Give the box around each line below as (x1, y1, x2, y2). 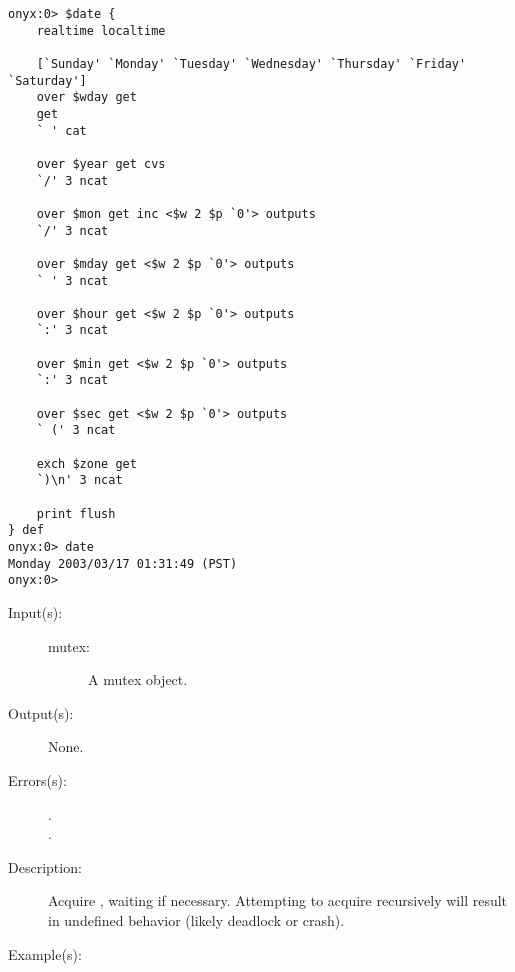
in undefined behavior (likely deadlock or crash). (48, 909, 345, 930)
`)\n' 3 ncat (36, 473, 123, 488)
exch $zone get (36, 456, 137, 471)
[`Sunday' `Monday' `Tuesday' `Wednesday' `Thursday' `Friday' (36, 56, 467, 71)
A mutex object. (88, 669, 188, 690)
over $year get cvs (36, 156, 166, 171)
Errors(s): (8, 769, 67, 790)
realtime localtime (36, 23, 166, 38)
